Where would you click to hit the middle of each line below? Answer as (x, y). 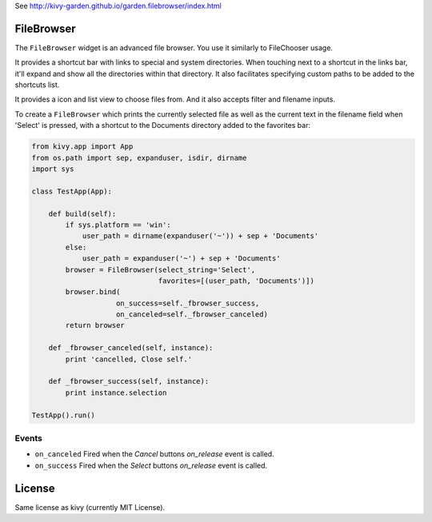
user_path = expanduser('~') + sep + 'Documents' (181, 259)
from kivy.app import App (82, 147)
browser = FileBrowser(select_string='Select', (160, 269)
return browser (95, 325)
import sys (53, 169)
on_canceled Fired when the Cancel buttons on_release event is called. (155, 454)
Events (29, 438)
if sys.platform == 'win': (118, 225)
